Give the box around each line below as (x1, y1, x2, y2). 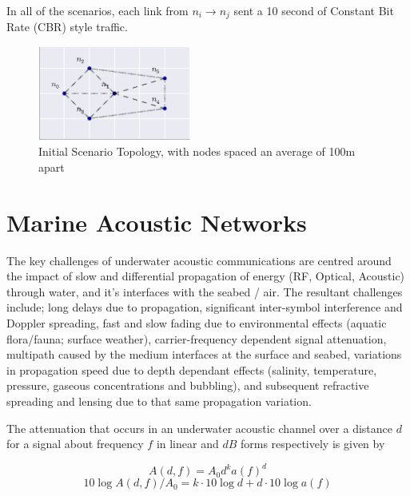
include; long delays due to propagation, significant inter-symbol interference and (6, 299, 403, 315)
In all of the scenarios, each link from (6, 2, 189, 18)
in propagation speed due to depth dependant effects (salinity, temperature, (6, 361, 377, 378)
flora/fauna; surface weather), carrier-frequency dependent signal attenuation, (6, 330, 387, 347)
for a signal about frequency (6, 435, 144, 452)
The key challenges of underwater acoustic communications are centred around (6, 252, 392, 268)
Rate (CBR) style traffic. (6, 18, 128, 35)
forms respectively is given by (240, 435, 385, 452)
